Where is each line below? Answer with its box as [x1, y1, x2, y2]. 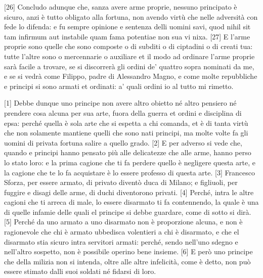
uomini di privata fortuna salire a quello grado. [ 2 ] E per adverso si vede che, [4, 137, 242, 148]
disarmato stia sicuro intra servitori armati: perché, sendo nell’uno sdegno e [4, 236, 238, 247]
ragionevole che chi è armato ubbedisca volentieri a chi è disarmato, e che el [4, 226, 239, 237]
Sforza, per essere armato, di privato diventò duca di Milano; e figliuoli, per [4, 177, 238, 188]
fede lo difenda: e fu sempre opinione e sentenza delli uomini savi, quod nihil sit [4, 21, 251, 32]
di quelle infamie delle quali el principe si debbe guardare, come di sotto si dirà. [4, 206, 251, 217]
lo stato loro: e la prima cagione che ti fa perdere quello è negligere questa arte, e [4, 157, 255, 167]
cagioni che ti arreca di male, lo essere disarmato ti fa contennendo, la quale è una [4, 197, 259, 207]
